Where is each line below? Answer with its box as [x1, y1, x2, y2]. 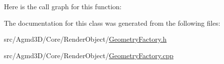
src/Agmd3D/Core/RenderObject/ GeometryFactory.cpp [4, 50, 174, 60]
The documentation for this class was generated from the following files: [4, 17, 221, 28]
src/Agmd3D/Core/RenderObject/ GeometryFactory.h [4, 34, 167, 44]
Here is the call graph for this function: [4, 1, 122, 11]
